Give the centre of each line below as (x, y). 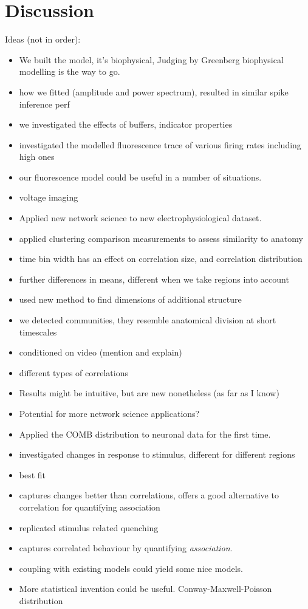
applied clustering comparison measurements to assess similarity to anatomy (161, 238)
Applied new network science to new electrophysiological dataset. (140, 218)
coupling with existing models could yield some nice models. (131, 568)
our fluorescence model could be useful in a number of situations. (140, 177)
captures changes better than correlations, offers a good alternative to (149, 495)
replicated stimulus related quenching (89, 527)
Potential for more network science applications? (109, 413)
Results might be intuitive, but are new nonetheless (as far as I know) (149, 393)
